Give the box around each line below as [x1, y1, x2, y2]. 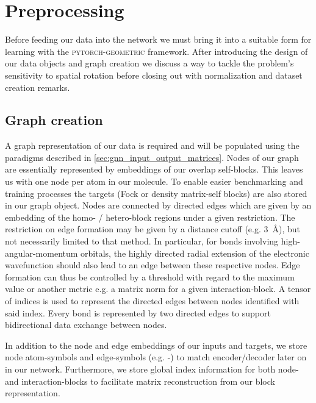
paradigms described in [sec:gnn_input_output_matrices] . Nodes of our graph [5, 151, 299, 163]
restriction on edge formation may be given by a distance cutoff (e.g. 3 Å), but [5, 223, 301, 235]
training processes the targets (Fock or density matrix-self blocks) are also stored [5, 187, 307, 199]
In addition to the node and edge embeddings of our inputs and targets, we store [5, 338, 307, 351]
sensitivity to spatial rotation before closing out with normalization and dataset [5, 68, 303, 81]
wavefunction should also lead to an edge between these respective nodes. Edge [5, 259, 300, 271]
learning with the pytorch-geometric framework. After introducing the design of [5, 45, 308, 57]
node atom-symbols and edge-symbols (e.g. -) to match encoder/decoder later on [5, 351, 307, 363]
